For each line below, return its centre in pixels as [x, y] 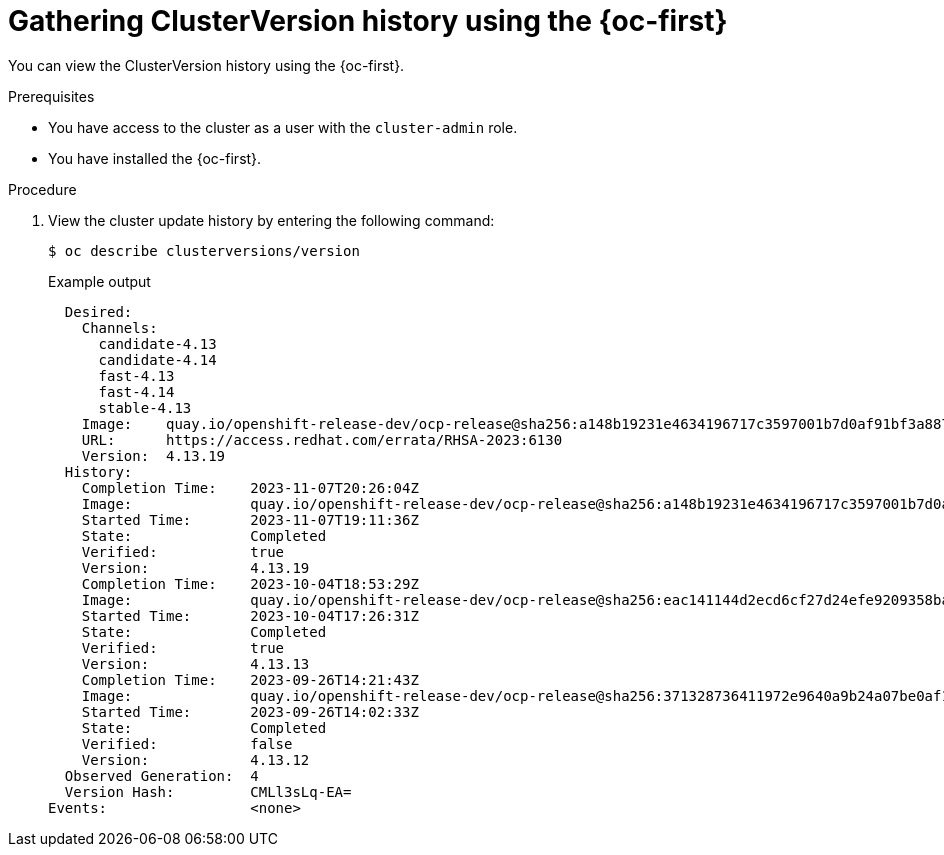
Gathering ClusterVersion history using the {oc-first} [368, 21]
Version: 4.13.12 [195, 759]
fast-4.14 [136, 391]
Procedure [42, 189]
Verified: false [187, 743]
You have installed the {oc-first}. [155, 158]
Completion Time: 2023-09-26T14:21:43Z [250, 679]
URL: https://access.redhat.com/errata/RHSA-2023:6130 [322, 439]
